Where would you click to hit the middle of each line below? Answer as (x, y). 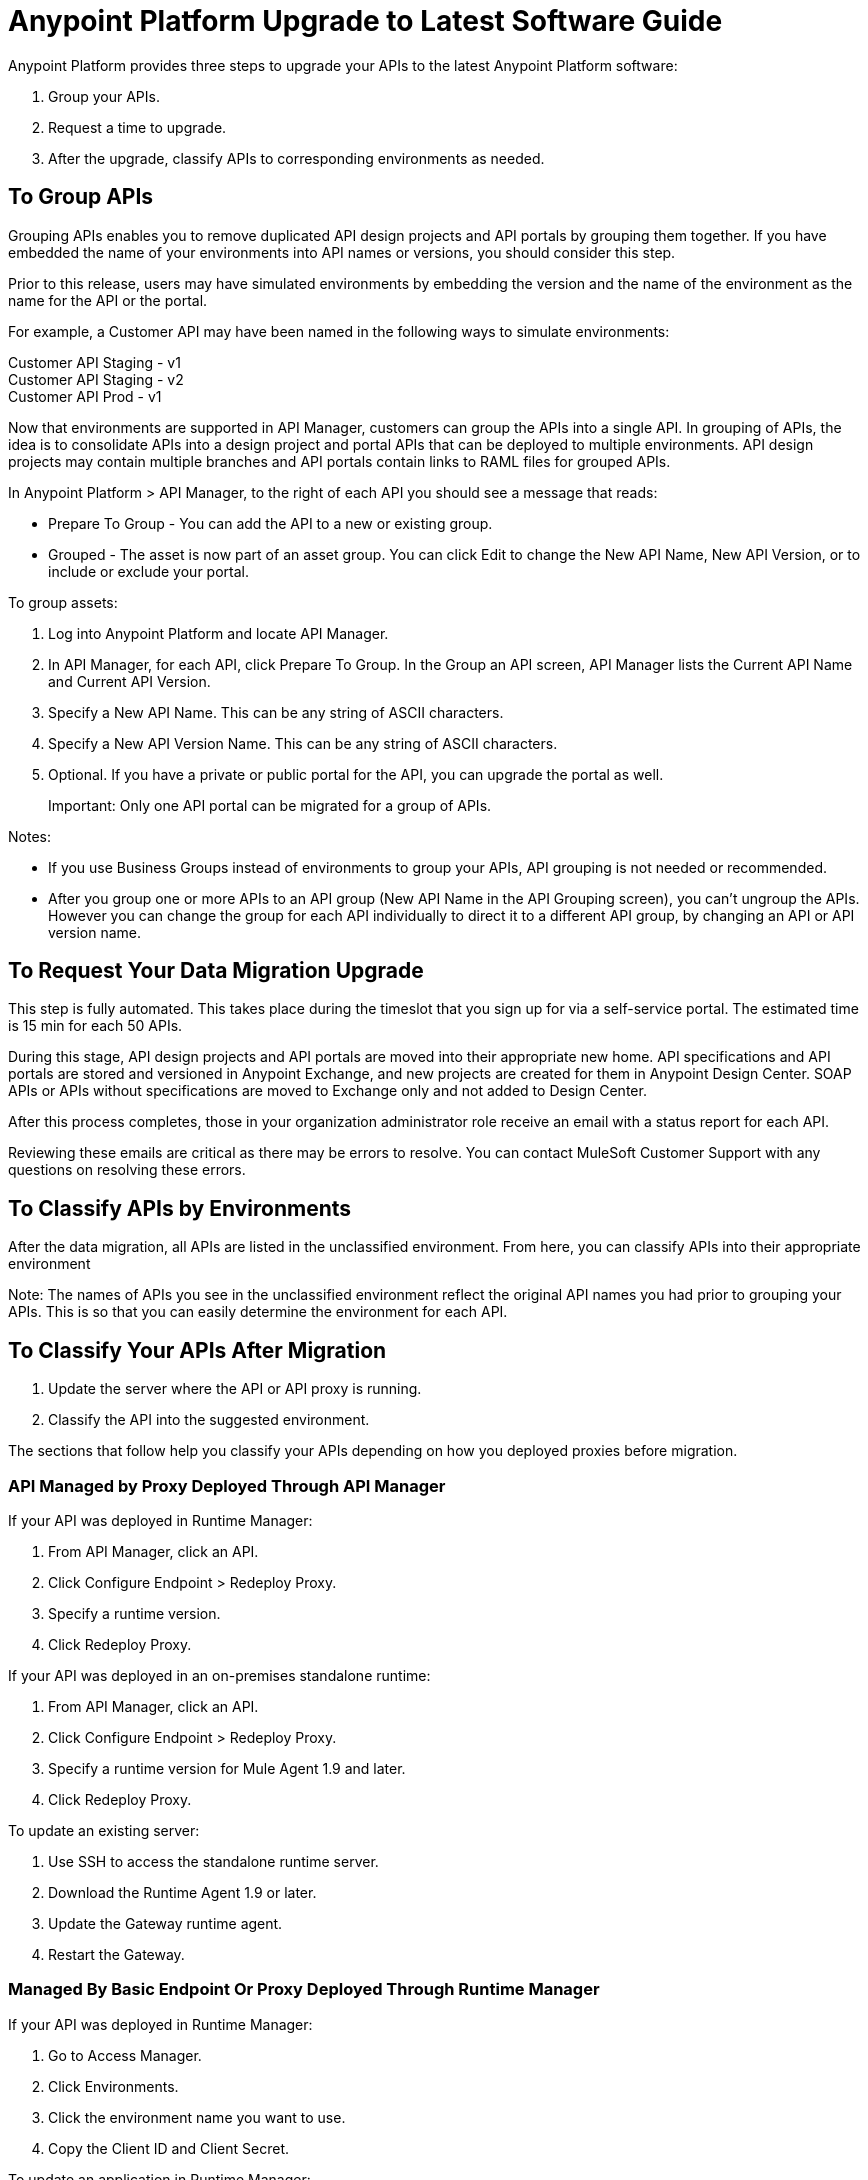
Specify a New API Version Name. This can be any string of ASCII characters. (303, 743)
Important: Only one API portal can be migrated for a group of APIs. (270, 805)
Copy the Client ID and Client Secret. (169, 2148)
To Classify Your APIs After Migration (197, 1350)
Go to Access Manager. (125, 2055)
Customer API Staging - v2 (96, 379)
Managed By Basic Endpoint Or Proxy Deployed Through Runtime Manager (304, 1989)
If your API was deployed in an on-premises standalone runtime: (219, 1675)
